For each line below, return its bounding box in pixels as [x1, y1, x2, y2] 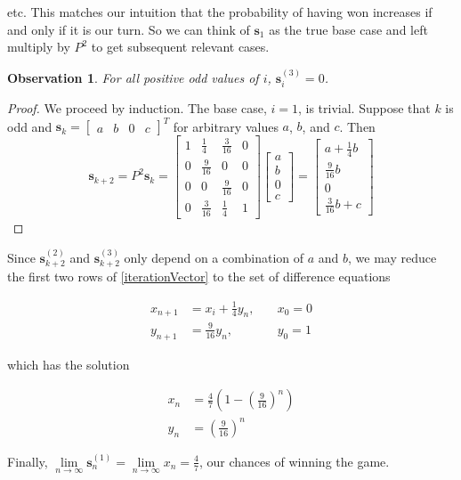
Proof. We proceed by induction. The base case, [7, 99, 267, 118]
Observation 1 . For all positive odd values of [7, 68, 259, 86]
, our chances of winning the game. [198, 452, 390, 470]
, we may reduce [348, 248, 437, 267]
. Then [339, 117, 376, 135]
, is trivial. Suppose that [297, 99, 431, 118]
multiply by [7, 37, 70, 56]
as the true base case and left [269, 20, 428, 38]
